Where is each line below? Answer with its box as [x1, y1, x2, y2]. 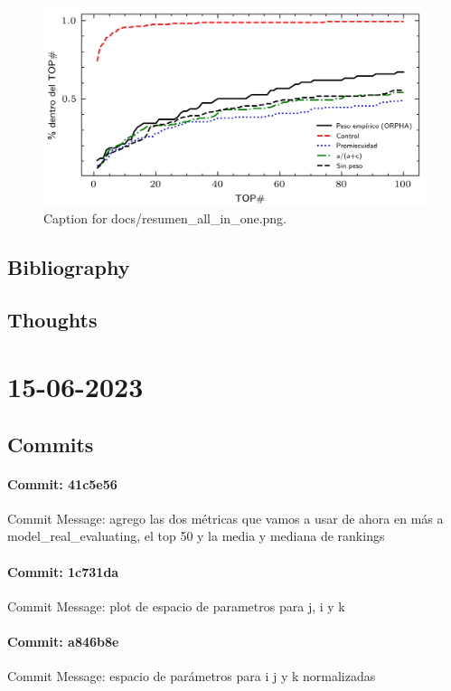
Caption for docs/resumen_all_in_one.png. [43, 208, 287, 227]
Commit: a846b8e [7, 631, 119, 650]
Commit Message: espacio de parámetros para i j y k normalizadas [7, 667, 376, 686]
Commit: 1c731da [7, 562, 119, 581]
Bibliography [7, 252, 130, 280]
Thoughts [7, 306, 98, 334]
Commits [7, 430, 94, 458]
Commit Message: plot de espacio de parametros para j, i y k [7, 596, 345, 615]
